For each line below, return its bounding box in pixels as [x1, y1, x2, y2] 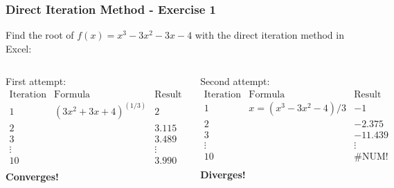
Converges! [6, 169, 59, 183]
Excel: [6, 41, 32, 55]
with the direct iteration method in [195, 28, 344, 42]
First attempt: [6, 74, 66, 88]
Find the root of [6, 28, 74, 42]
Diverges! [200, 167, 246, 182]
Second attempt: [200, 74, 270, 88]
